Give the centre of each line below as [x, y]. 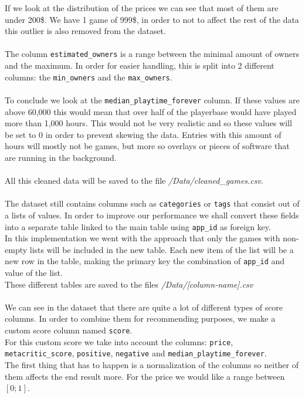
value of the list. [34, 273]
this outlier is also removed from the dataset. [85, 31]
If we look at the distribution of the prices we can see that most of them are [142, 8]
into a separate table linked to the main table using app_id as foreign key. [138, 226]
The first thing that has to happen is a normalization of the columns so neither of [152, 364]
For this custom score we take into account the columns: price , [119, 341]
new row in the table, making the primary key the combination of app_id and [145, 261]
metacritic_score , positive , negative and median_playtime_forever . [136, 353]
